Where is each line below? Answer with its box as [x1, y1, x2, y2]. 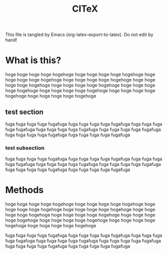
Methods [5, 184, 44, 196]
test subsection [5, 144, 45, 151]
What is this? [5, 55, 62, 66]
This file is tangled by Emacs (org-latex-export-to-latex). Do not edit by [5, 31, 153, 38]
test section [5, 107, 44, 116]
